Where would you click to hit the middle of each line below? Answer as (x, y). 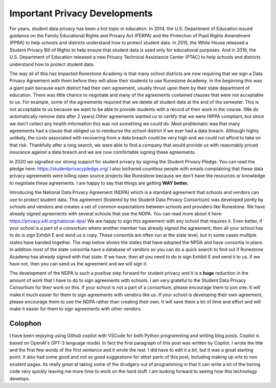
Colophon (26, 323)
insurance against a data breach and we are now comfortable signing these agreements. (103, 152)
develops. (20, 378)
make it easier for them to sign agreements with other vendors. (76, 309)
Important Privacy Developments (81, 13)
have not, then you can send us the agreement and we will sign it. (78, 264)
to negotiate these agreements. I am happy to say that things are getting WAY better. (99, 183)
